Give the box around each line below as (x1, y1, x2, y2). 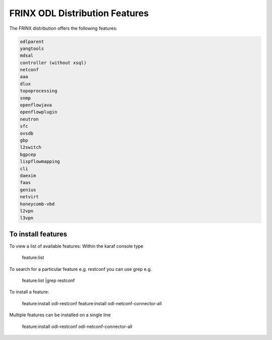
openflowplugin (20, 109, 57, 115)
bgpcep (20, 151, 36, 157)
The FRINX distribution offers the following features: (9, 25, 118, 31)
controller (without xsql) (20, 60, 87, 66)
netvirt (20, 194, 39, 200)
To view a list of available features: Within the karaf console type (9, 243, 144, 249)
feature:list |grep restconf (22, 277, 75, 284)
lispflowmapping (20, 159, 60, 164)
